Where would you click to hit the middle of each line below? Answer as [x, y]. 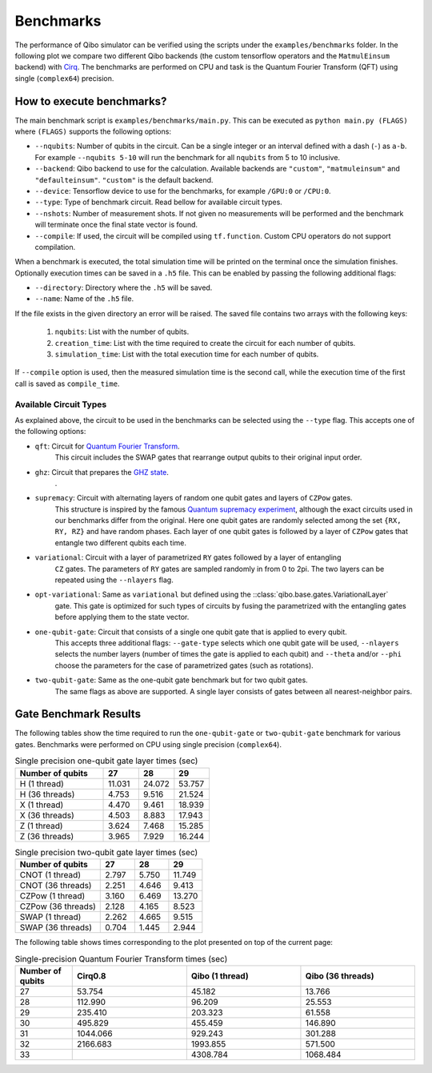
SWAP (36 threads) [56, 927]
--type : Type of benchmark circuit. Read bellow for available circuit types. [159, 202]
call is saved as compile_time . [67, 384]
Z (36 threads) [47, 836]
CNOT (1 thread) [50, 875]
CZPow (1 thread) [52, 896]
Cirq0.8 [91, 975]
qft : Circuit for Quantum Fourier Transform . [107, 446]
